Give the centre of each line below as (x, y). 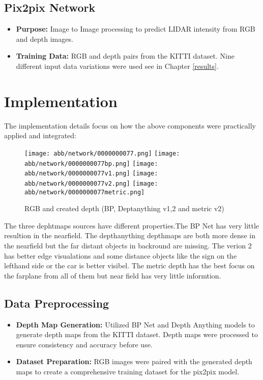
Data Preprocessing (57, 303)
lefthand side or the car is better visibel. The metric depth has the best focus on (129, 265)
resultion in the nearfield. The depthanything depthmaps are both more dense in (130, 235)
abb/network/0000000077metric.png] (85, 192)
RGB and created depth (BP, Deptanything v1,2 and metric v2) (124, 208)
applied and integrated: (40, 135)
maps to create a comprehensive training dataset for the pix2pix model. (128, 371)
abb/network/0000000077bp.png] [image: (91, 163)
